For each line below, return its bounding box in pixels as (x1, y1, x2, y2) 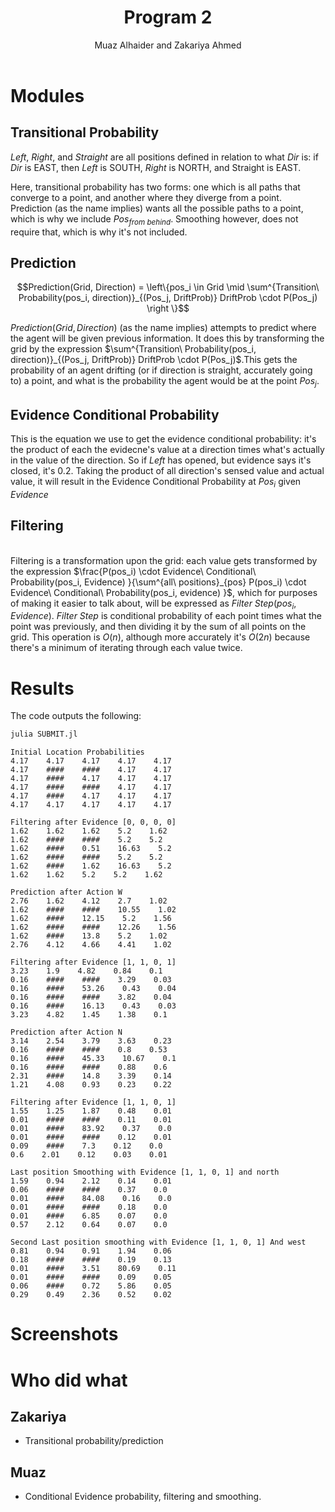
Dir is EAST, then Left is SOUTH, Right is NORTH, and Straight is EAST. (10, 161, 302, 173)
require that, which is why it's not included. (10, 226, 188, 238)
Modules (10, 84, 85, 107)
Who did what (10, 1369, 128, 1391)
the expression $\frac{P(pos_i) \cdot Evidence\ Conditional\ (10, 565, 257, 577)
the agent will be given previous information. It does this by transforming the (10, 332, 325, 345)
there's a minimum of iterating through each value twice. (10, 642, 243, 654)
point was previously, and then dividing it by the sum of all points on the (10, 621, 307, 633)
